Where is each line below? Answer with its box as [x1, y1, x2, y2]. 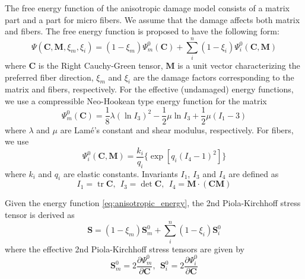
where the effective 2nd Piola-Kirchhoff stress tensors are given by [5, 242, 244, 255]
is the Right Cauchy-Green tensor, [38, 59, 163, 71]
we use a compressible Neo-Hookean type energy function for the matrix [5, 94, 267, 107]
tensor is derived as [5, 208, 75, 220]
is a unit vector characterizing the [177, 59, 300, 71]
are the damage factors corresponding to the [133, 70, 294, 83]
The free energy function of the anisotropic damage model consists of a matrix [5, 2, 290, 14]
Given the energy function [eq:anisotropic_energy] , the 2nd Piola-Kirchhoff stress [5, 197, 301, 209]
